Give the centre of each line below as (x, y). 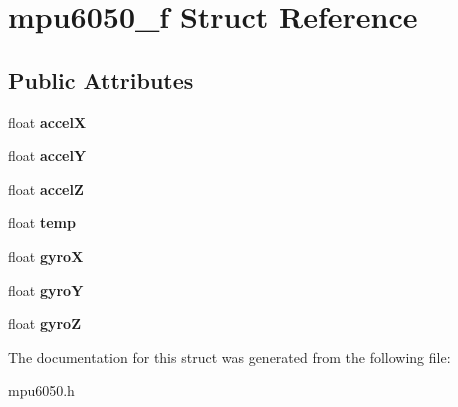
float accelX (47, 121)
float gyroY (46, 289)
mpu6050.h (41, 390)
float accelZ (46, 188)
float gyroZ (44, 323)
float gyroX (46, 255)
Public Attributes (101, 79)
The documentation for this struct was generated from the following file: (229, 356)
